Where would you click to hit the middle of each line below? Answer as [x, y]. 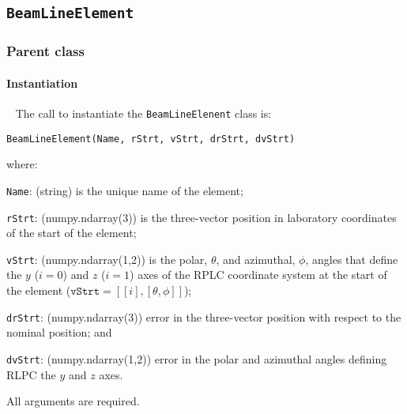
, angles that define [352, 259]
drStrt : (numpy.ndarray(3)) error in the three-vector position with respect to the [204, 316]
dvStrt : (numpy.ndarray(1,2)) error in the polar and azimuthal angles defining [197, 358]
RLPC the [31, 374]
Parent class [45, 51]
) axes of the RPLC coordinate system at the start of [258, 275]
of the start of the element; [72, 233]
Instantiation [42, 83]
